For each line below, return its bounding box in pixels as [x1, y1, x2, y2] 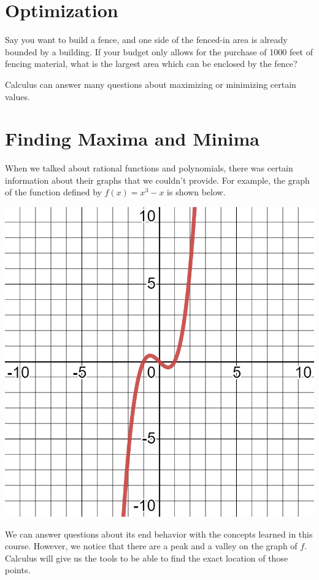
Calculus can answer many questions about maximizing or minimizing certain [5, 77, 296, 90]
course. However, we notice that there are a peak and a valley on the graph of [5, 539, 298, 552]
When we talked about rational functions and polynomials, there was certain [5, 162, 293, 174]
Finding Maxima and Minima [5, 126, 259, 151]
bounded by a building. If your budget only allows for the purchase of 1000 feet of [5, 45, 313, 58]
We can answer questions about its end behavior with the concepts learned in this [5, 527, 313, 540]
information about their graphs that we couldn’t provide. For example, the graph [5, 173, 310, 186]
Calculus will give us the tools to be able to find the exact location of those [5, 551, 288, 564]
